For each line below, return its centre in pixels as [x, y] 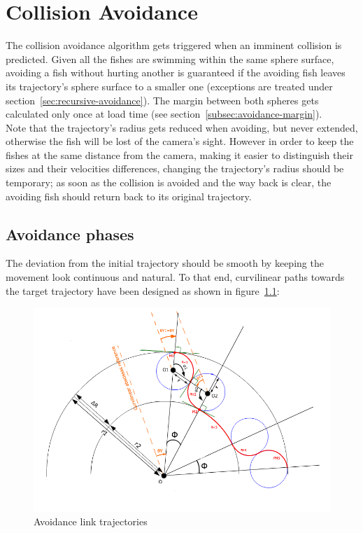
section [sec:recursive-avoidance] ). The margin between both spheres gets [162, 100]
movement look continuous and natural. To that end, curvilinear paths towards [175, 277]
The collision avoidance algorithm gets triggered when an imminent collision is [174, 45]
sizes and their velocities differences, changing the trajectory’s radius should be [175, 168]
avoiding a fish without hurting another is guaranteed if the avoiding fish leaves [176, 72]
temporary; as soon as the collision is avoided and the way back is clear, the [169, 182]
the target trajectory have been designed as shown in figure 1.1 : [143, 290]
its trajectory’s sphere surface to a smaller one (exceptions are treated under [169, 86]
